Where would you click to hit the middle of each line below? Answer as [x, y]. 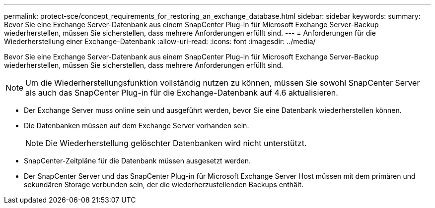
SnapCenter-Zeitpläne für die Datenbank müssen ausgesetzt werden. [138, 161]
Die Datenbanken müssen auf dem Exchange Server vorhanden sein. [137, 126]
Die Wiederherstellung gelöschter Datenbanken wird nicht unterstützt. [176, 143]
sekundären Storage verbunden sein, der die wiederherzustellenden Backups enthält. [164, 184]
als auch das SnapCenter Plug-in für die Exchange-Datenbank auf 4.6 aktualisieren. [182, 93]
